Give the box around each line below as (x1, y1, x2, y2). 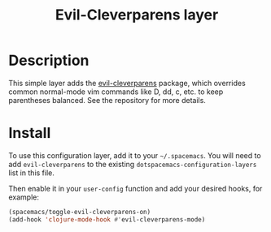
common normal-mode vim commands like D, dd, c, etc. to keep (8, 87, 224, 97)
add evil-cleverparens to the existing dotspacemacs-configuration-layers (8, 159, 257, 169)
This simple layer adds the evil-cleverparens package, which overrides (8, 78, 246, 88)
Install (8, 124, 51, 143)
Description (8, 51, 90, 70)
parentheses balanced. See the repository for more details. (8, 95, 206, 105)
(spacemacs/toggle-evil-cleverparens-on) (8, 208, 151, 216)
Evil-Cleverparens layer (55, 6, 219, 24)
